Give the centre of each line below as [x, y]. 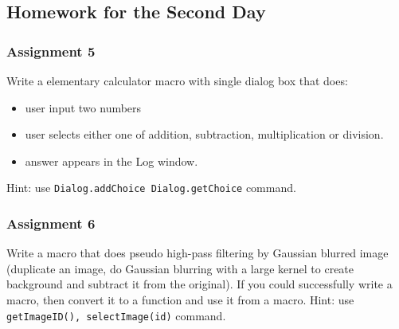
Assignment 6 [51, 223]
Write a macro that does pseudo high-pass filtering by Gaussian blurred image [198, 253]
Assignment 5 [51, 51]
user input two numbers [83, 107]
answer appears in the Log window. [111, 161]
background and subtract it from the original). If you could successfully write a [199, 284]
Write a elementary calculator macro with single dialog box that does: [177, 80]
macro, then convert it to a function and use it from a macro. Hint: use [180, 300]
